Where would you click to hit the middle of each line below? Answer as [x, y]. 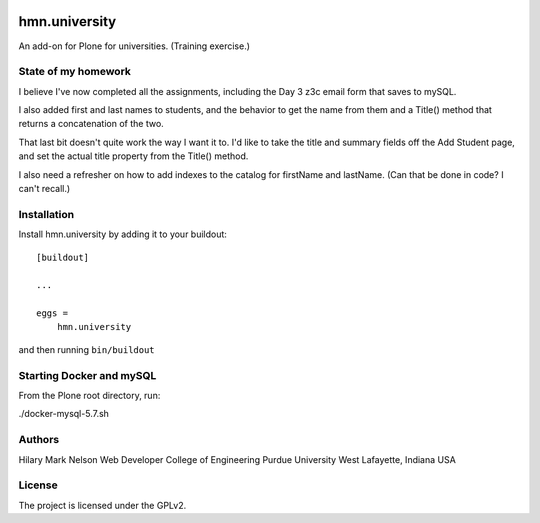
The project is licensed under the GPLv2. [102, 505]
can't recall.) [44, 188]
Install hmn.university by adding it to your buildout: [122, 234]
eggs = [52, 313]
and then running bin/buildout [86, 349]
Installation [46, 214]
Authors [39, 440]
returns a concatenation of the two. [91, 124]
